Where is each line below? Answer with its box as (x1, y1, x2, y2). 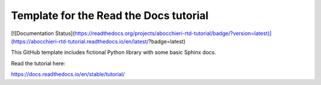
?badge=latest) (148, 37, 186, 45)
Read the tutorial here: (11, 59, 65, 67)
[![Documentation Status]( (11, 30, 75, 37)
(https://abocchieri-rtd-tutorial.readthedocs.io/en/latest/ (11, 37, 149, 45)
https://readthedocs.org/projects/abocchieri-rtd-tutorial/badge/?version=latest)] (74, 30, 272, 37)
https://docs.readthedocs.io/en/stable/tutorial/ (11, 71, 125, 78)
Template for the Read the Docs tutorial (11, 9, 209, 22)
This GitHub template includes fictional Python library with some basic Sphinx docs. (11, 49, 216, 56)
